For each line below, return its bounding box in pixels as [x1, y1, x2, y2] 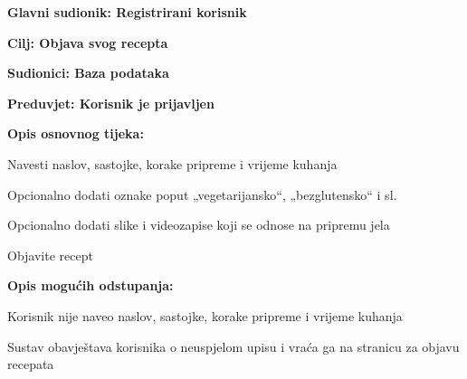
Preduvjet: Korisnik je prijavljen [7, 93, 214, 112]
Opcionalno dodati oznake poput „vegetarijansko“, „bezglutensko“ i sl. [7, 185, 397, 204]
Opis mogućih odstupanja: [7, 276, 174, 295]
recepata [7, 355, 54, 374]
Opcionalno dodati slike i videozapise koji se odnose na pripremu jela [7, 215, 390, 234]
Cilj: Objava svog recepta [7, 33, 168, 52]
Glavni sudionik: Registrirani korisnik [7, 3, 247, 21]
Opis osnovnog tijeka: [7, 124, 144, 143]
